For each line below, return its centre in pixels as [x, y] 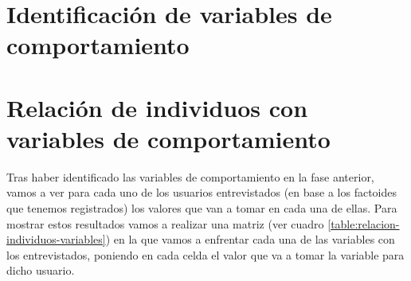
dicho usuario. [41, 270]
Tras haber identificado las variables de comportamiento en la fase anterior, [190, 176]
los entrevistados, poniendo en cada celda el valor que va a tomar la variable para [205, 254]
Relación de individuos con [157, 107]
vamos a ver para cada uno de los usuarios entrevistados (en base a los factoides [202, 192]
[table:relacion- [364, 223]
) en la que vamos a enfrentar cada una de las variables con [250, 239]
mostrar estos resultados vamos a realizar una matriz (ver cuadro [165, 223]
